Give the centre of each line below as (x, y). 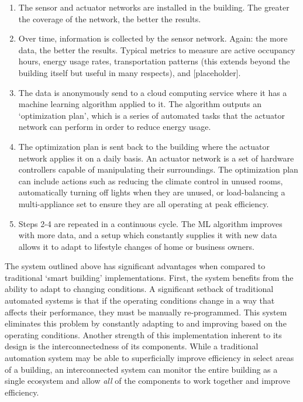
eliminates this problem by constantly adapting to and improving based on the (146, 323)
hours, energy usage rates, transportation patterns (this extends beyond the (154, 61)
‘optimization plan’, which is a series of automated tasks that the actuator (151, 115)
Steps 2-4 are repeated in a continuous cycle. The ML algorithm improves (150, 223)
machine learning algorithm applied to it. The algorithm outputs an (140, 104)
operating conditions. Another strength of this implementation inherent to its (143, 334)
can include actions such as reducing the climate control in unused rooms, (151, 181)
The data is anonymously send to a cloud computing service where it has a (153, 92)
